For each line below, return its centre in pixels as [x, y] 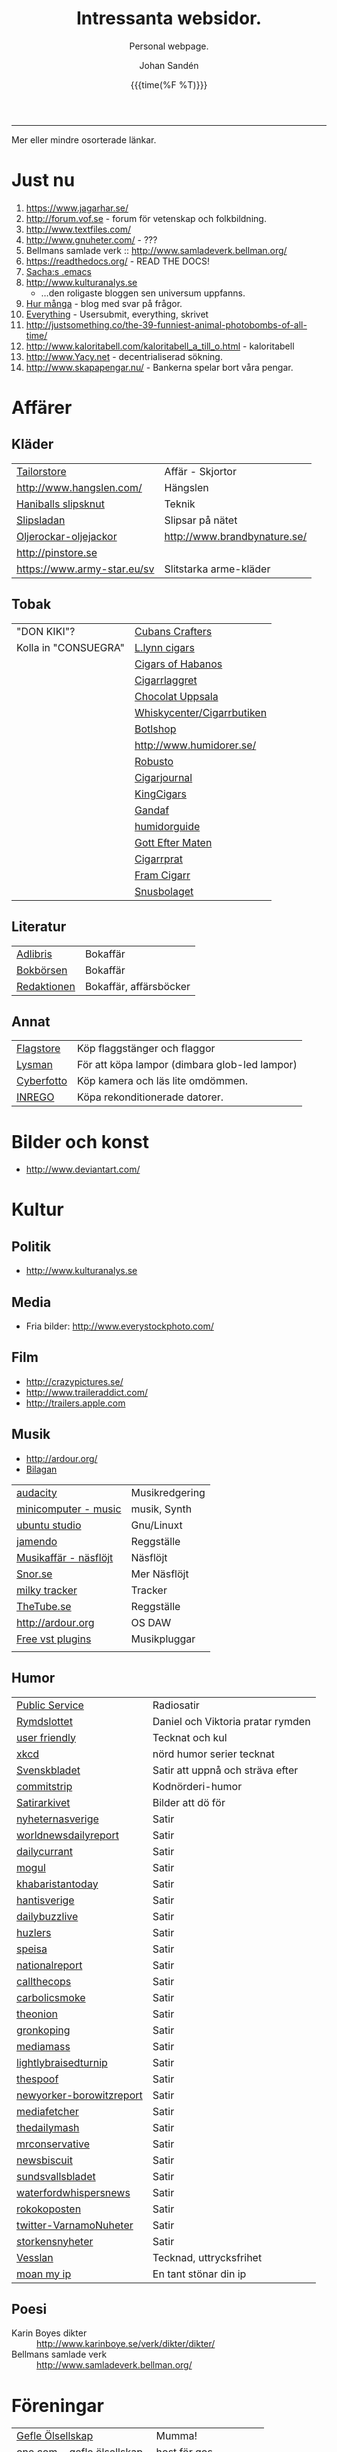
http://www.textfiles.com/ [78, 229]
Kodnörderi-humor [197, 1786]
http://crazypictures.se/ [74, 1381]
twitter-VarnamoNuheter [75, 2225]
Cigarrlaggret [166, 680]
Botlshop [155, 729]
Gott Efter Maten [173, 842]
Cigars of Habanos [178, 664]
